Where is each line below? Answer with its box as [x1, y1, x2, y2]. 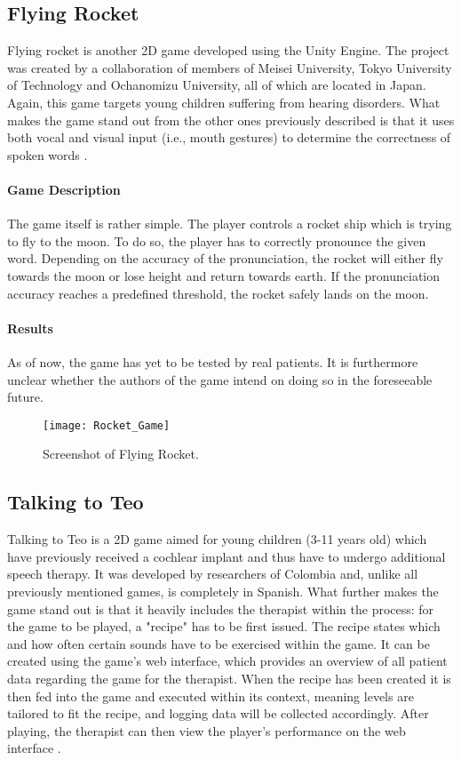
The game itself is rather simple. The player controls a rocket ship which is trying [7, 214, 452, 233]
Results [7, 318, 53, 337]
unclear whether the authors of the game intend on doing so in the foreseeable [7, 370, 433, 388]
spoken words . [7, 145, 88, 164]
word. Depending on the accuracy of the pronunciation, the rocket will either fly [7, 249, 443, 268]
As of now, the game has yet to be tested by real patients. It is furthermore [7, 352, 418, 371]
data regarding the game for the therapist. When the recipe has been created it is [7, 668, 451, 687]
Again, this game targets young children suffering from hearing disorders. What [7, 92, 441, 111]
